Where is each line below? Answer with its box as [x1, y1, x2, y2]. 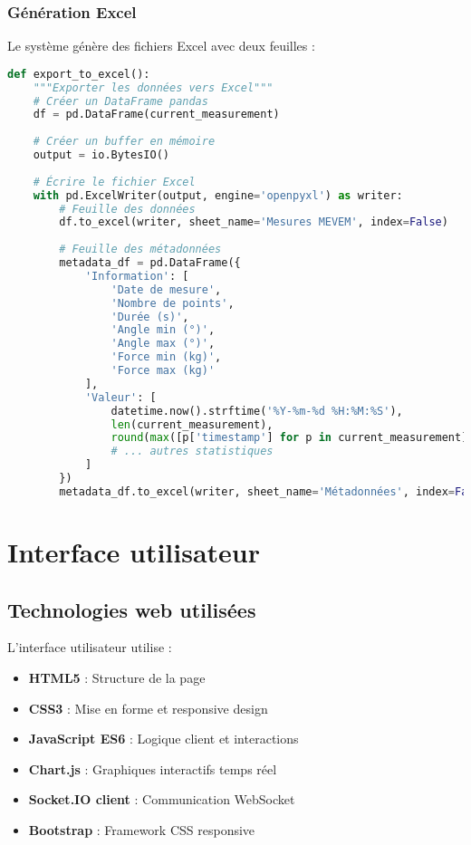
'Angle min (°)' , [111, 323, 216, 337]
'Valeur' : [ [84, 390, 157, 404]
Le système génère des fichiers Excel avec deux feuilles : [7, 36, 315, 55]
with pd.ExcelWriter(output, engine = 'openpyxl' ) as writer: [33, 188, 403, 202]
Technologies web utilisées [7, 595, 256, 623]
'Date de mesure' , [111, 283, 222, 296]
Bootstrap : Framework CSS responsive [28, 820, 255, 839]
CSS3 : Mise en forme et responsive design [28, 698, 268, 717]
